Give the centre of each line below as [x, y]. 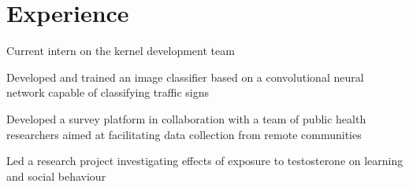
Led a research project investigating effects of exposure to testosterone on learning [205, 161]
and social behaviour [56, 176]
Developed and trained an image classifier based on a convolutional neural [185, 77]
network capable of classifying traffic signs [108, 92]
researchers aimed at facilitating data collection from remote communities [184, 134]
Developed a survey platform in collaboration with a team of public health [186, 118]
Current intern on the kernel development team [121, 51]
